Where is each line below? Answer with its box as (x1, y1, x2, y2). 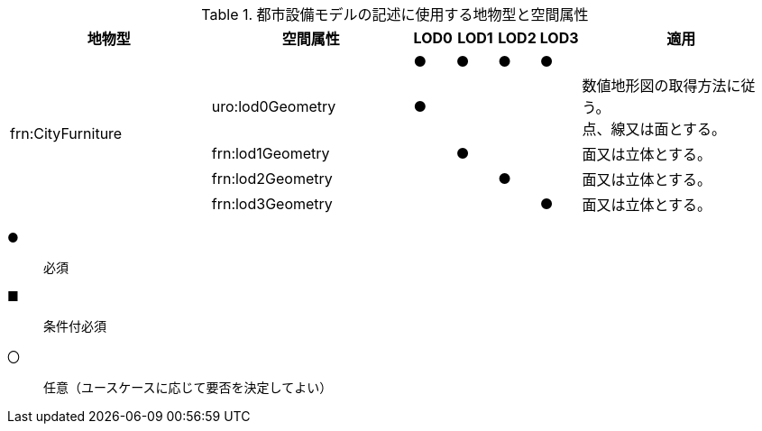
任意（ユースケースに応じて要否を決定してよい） (43, 380, 333, 395)
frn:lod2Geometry (211, 170, 333, 188)
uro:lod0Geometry (211, 97, 336, 115)
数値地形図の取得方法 (582, 77, 727, 95)
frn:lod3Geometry (211, 195, 333, 213)
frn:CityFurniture (10, 124, 123, 142)
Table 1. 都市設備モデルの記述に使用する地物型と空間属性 (201, 5, 589, 23)
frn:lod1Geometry (211, 144, 330, 162)
